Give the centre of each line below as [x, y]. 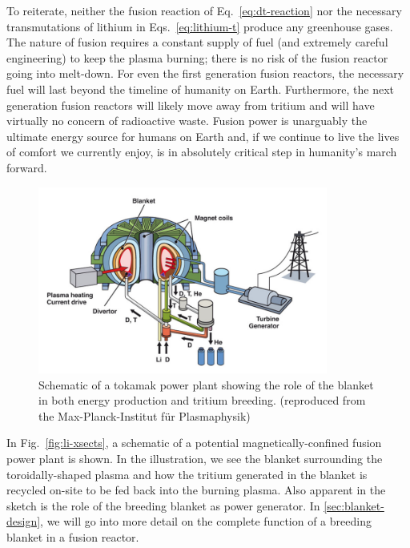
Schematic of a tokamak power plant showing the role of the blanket [206, 384]
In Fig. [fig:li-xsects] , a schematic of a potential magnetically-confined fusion [194, 443]
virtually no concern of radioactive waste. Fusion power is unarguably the [187, 121]
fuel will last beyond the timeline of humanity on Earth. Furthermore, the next [201, 89]
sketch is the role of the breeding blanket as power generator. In [163, 505]
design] [24, 521]
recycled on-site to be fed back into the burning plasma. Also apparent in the [196, 490]
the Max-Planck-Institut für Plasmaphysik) [145, 415]
